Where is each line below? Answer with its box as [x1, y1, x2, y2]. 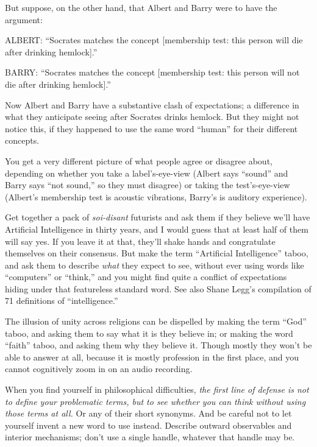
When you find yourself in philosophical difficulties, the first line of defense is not [5, 383, 309, 396]
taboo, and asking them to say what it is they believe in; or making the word [5, 326, 293, 339]
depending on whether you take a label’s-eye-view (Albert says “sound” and [5, 166, 288, 179]
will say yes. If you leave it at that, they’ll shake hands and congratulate [5, 234, 276, 247]
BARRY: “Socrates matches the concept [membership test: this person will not [5, 66, 300, 79]
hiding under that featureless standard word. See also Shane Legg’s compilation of [5, 282, 312, 295]
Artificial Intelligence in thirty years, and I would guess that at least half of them [5, 222, 308, 235]
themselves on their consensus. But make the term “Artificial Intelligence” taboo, [5, 247, 308, 259]
